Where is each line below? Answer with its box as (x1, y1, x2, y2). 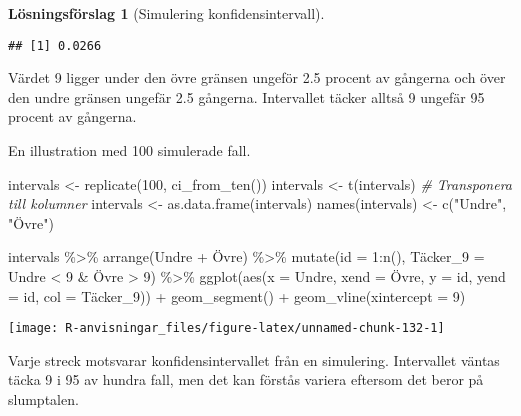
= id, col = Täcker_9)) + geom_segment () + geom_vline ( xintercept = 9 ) (8, 285, 466, 306)
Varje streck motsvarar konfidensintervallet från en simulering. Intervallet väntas (8, 349, 500, 370)
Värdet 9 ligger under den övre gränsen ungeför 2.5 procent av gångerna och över (8, 67, 506, 88)
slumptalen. (8, 389, 79, 410)
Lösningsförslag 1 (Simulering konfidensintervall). (8, 3, 325, 23)
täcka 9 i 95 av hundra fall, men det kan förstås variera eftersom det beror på (8, 369, 484, 390)
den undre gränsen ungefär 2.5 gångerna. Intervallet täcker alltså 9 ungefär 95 (8, 86, 485, 107)
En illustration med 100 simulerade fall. (8, 140, 251, 161)
